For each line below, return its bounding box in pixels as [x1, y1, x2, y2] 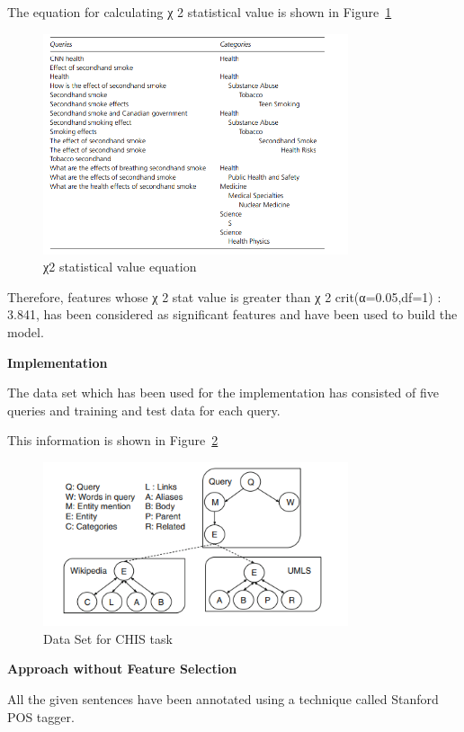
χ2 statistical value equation [43, 257, 197, 276]
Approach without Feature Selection [7, 659, 237, 678]
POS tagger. [7, 707, 75, 726]
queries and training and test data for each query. [7, 400, 281, 419]
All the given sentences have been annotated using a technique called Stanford [7, 690, 439, 709]
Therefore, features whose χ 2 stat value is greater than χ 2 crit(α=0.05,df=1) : [7, 287, 442, 306]
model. [7, 323, 44, 342]
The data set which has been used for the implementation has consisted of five [7, 383, 439, 402]
